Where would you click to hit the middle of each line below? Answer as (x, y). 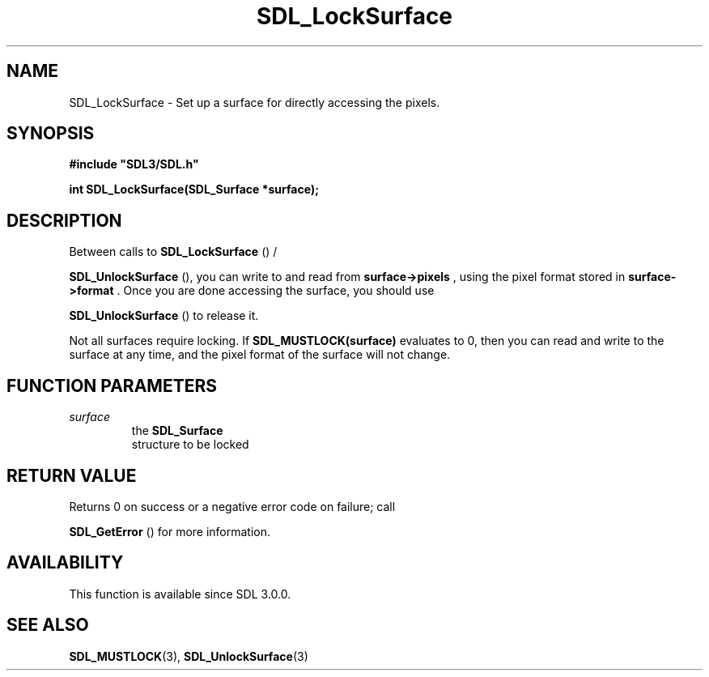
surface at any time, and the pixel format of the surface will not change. (260, 355)
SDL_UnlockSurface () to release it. (164, 316)
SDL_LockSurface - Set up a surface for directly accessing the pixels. (255, 102)
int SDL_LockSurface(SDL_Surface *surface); (194, 189)
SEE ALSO (48, 625)
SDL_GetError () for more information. (170, 531)
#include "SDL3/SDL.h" (134, 164)
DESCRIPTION (64, 220)
